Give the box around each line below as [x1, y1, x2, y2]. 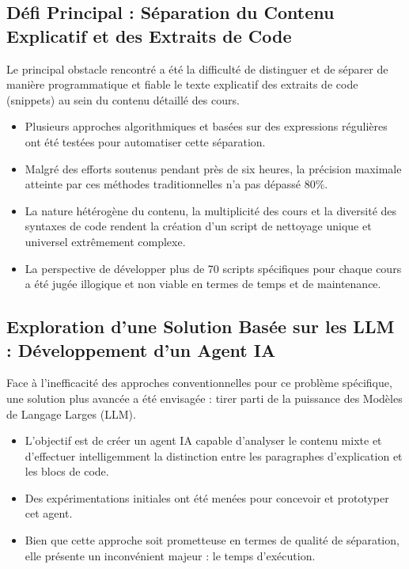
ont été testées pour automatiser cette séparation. [25, 133, 266, 150]
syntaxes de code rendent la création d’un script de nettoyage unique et [25, 218, 372, 234]
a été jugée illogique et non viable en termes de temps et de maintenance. [25, 275, 381, 292]
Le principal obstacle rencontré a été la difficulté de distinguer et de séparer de [6, 60, 388, 77]
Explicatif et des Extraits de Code [6, 23, 292, 47]
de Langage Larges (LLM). [6, 405, 136, 422]
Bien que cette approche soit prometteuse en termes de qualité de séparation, [25, 532, 400, 548]
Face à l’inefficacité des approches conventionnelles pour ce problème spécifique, [6, 374, 392, 391]
